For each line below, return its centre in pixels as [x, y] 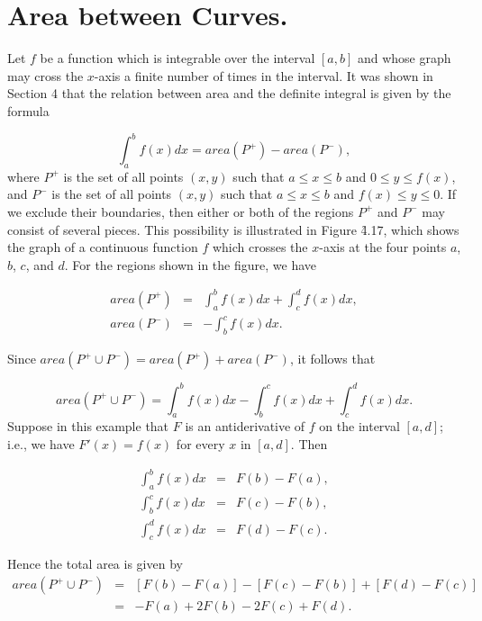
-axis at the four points [383, 247]
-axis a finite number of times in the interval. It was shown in [264, 75]
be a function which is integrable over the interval [177, 58]
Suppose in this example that [88, 426]
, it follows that [332, 359]
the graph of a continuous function [103, 247]
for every [200, 443]
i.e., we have [41, 443]
